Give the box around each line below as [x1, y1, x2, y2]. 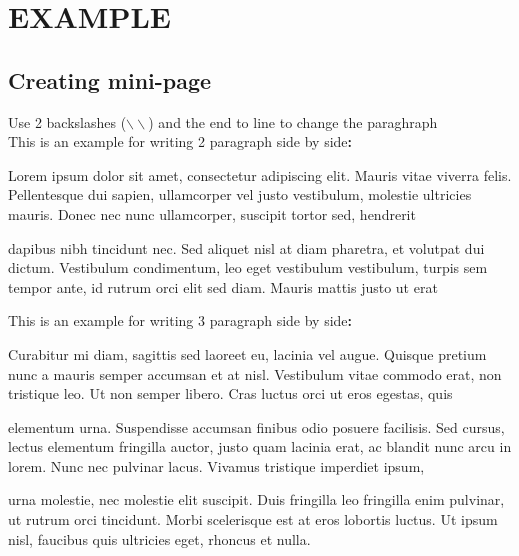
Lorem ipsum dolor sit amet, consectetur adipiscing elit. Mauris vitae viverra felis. [8, 164, 512, 185]
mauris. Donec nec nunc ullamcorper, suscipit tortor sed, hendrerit [8, 203, 416, 224]
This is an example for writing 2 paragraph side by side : [8, 131, 353, 152]
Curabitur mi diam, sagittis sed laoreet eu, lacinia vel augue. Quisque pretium [8, 343, 487, 364]
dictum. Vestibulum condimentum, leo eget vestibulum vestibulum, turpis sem [8, 257, 488, 278]
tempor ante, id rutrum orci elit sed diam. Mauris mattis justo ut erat [8, 276, 438, 297]
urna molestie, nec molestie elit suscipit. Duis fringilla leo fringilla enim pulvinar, [8, 489, 505, 510]
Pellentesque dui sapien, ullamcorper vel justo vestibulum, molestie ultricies [8, 184, 472, 205]
